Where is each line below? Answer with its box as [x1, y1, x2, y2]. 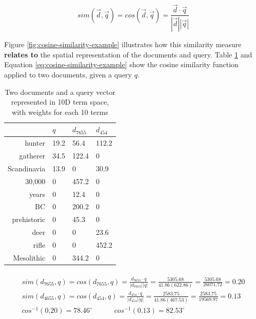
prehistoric [12, 214, 46, 225]
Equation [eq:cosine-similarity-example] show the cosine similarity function [4, 59, 239, 70]
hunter [25, 137, 46, 148]
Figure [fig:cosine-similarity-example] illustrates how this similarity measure [4, 39, 242, 50]
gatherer [19, 150, 46, 161]
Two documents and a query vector [5, 86, 115, 97]
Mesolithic [13, 252, 46, 263]
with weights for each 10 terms [12, 106, 108, 117]
